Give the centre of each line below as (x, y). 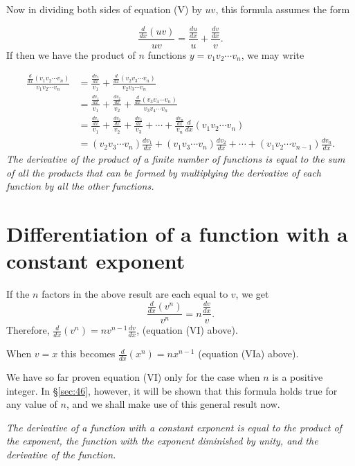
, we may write (273, 54)
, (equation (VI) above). (187, 330)
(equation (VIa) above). (248, 353)
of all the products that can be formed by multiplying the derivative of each (164, 172)
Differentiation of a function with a (177, 234)
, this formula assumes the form (283, 9)
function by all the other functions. (80, 186)
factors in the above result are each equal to (135, 294)
